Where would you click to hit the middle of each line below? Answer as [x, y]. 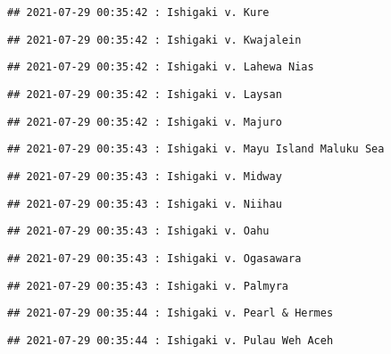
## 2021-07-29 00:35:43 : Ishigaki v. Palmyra [148, 286]
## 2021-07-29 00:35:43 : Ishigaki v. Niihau [145, 204]
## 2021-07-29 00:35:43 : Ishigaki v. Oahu [138, 231]
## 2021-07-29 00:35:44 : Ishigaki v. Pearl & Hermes [171, 313]
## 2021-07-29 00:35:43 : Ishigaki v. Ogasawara [154, 258]
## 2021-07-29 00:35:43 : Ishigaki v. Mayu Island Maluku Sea [196, 149]
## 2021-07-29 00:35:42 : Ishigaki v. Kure [138, 12]
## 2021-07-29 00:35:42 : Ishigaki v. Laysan [145, 94]
